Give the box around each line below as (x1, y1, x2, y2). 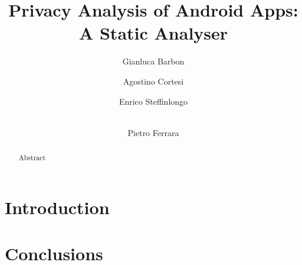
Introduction (5, 195, 110, 219)
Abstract (18, 153, 46, 163)
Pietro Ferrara (127, 126, 179, 138)
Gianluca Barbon (122, 55, 185, 67)
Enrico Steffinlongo (119, 95, 188, 107)
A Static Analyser (78, 21, 228, 45)
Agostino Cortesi (123, 75, 184, 87)
